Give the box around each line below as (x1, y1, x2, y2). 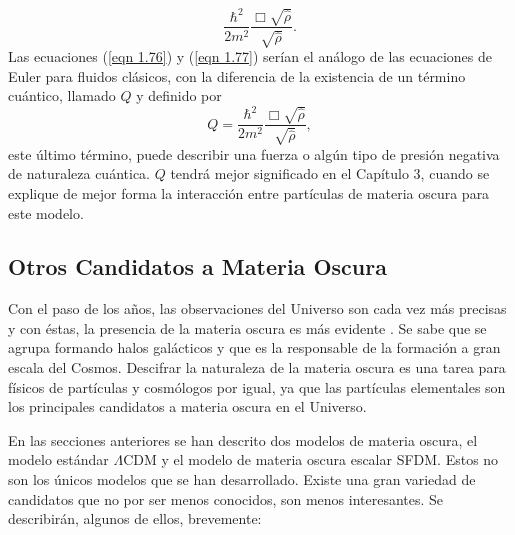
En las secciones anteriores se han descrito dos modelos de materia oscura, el (8, 429, 478, 450)
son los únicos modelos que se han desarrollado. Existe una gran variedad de (8, 469, 476, 490)
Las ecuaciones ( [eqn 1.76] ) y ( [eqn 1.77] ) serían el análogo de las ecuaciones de (8, 45, 492, 66)
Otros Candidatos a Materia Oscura (8, 251, 387, 282)
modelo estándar (8, 449, 109, 470)
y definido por (136, 85, 222, 106)
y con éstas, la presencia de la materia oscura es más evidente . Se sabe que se (8, 317, 487, 338)
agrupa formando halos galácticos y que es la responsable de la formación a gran (8, 337, 501, 358)
